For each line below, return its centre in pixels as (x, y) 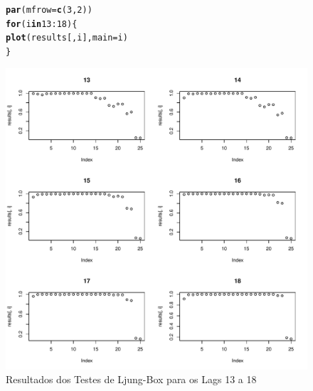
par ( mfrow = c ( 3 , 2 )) (49, 10)
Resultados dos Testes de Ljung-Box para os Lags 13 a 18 (131, 379)
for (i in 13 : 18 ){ (42, 24)
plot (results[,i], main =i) (67, 38)
